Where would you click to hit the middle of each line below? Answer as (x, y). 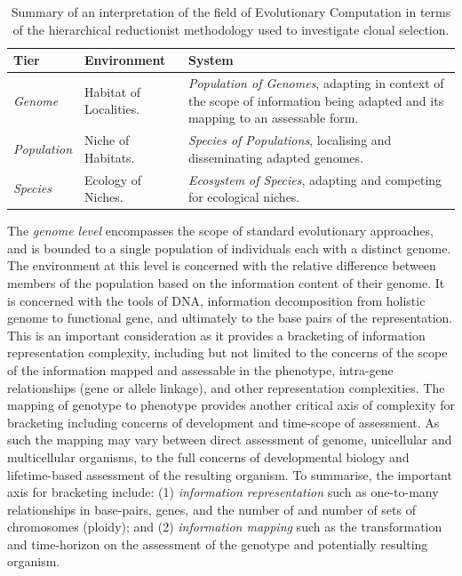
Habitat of (113, 91)
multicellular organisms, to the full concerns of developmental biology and (208, 456)
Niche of (107, 140)
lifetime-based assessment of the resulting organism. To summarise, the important (230, 474)
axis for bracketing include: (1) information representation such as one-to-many (223, 492)
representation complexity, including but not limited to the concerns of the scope (227, 352)
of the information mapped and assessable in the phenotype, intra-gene (200, 369)
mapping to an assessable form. (273, 118)
